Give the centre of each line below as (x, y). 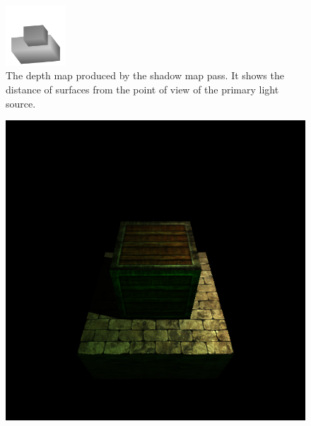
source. (21, 103)
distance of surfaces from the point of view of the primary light (142, 89)
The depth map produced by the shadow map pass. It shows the (145, 75)
